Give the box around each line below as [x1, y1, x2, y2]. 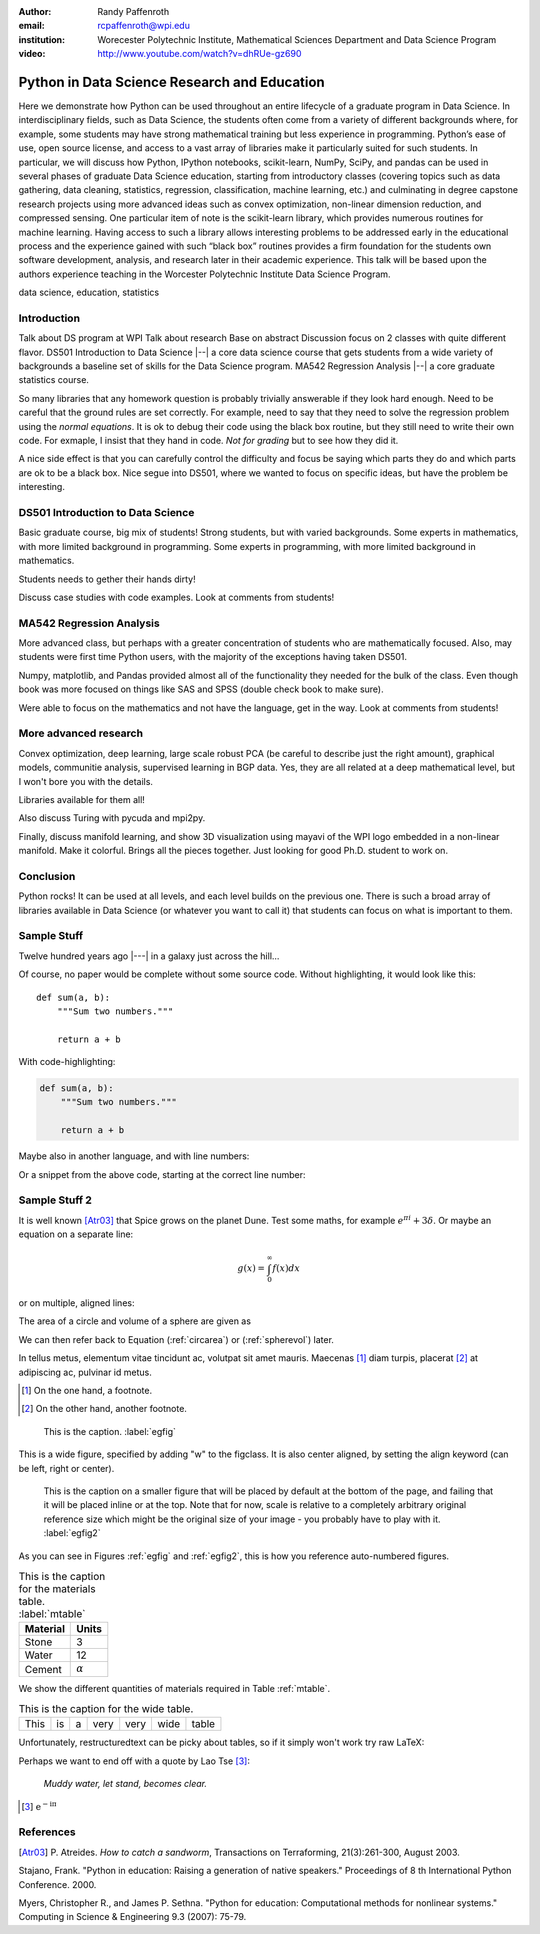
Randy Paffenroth [97, 6, 170, 17]
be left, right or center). [18, 1462, 115, 1474]
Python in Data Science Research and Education [18, 73, 325, 90]
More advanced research [18, 726, 144, 740]
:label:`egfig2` [43, 1527, 101, 1539]
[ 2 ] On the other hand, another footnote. [21, 1403, 187, 1415]
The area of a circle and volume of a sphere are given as [18, 1315, 252, 1327]
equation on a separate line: [18, 1228, 134, 1240]
